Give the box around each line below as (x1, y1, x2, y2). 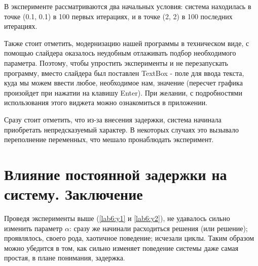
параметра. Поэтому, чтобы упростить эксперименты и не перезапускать (4, 57, 228, 68)
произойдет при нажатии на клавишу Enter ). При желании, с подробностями (4, 87, 242, 98)
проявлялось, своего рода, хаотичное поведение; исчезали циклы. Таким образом (4, 233, 254, 243)
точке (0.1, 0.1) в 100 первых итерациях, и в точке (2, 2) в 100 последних (4, 11, 233, 21)
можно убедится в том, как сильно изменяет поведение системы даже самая (4, 242, 239, 253)
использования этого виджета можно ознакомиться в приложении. (4, 97, 208, 108)
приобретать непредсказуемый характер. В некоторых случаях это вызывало (4, 124, 239, 135)
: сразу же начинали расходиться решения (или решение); (69, 223, 248, 233)
